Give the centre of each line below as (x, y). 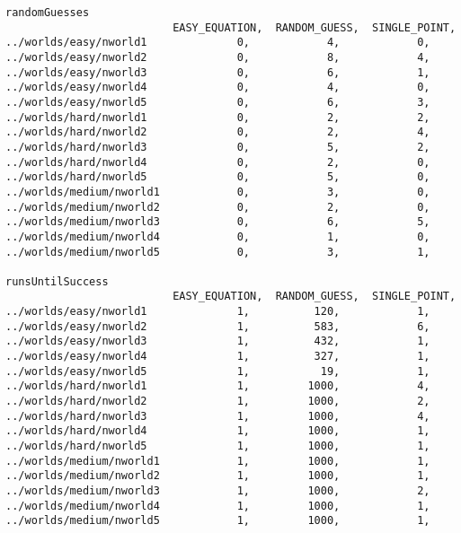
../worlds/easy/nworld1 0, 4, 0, (218, 43)
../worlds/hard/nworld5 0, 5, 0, (218, 177)
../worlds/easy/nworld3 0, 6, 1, (218, 72)
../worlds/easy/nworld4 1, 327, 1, (218, 357)
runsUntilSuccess (57, 281)
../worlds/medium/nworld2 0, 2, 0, (218, 207)
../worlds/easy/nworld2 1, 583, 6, (218, 326)
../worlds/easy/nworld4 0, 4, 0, (218, 87)
